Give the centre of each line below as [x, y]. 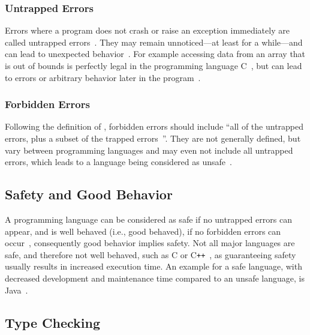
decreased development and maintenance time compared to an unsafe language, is [155, 278]
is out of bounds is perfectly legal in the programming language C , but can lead [154, 65]
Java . [16, 290]
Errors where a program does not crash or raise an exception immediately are [147, 30]
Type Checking [53, 322]
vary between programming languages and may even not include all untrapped [149, 150]
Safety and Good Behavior [89, 194]
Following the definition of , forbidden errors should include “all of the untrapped [154, 126]
